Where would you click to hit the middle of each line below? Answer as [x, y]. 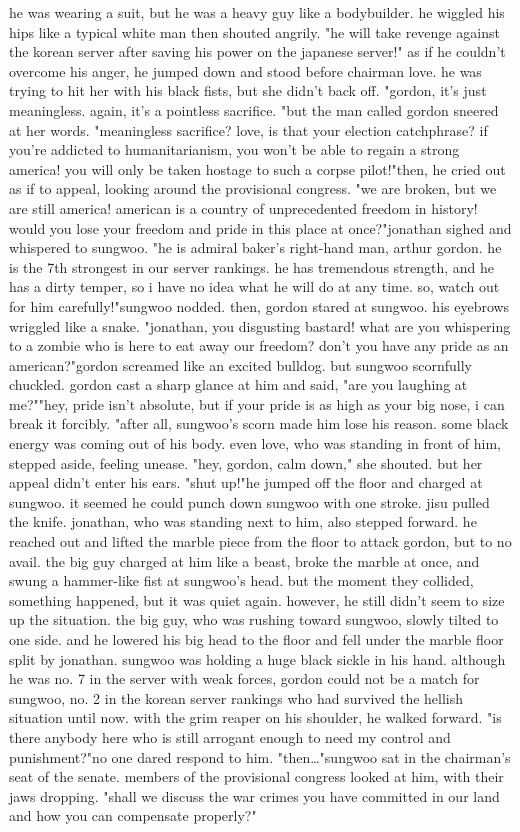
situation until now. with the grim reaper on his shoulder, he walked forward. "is [255, 717]
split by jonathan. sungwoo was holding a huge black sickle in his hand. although [257, 658]
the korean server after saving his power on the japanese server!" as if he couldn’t [257, 51]
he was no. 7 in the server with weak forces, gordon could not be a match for [244, 678]
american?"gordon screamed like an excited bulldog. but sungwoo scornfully [240, 364]
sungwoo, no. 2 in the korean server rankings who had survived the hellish [236, 697]
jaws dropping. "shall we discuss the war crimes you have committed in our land [254, 795]
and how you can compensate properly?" [133, 815]
